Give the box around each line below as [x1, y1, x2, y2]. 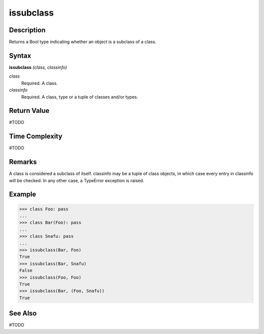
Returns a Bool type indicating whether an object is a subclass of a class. [9, 39, 156, 45]
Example [9, 190, 36, 199]
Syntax [9, 51, 31, 60]
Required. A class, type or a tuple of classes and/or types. [21, 94, 138, 100]
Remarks [9, 158, 37, 166]
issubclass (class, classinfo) [9, 64, 67, 70]
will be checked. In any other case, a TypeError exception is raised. [9, 177, 144, 183]
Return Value [9, 106, 50, 115]
